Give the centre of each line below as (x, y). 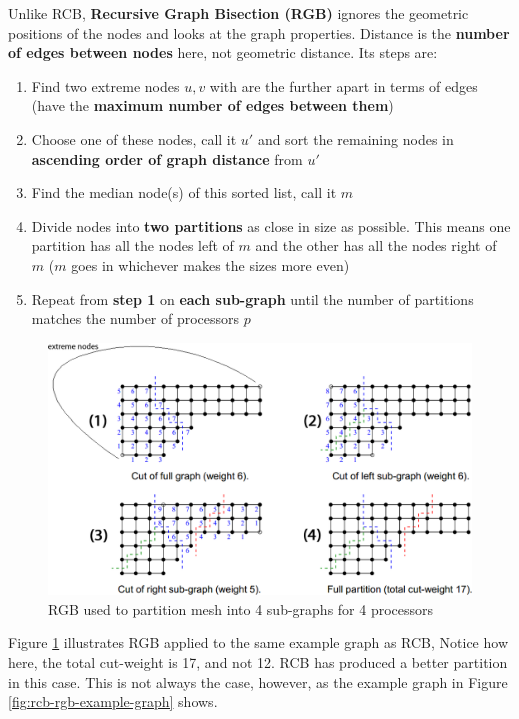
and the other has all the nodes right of (376, 245)
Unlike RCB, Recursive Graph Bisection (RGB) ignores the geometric (238, 13)
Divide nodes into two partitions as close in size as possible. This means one (271, 225)
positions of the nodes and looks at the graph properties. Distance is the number (259, 32)
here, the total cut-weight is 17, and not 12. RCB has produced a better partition (258, 662)
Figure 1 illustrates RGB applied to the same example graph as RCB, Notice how (258, 642)
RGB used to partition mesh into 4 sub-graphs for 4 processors (241, 608)
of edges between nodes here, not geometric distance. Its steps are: (223, 52)
